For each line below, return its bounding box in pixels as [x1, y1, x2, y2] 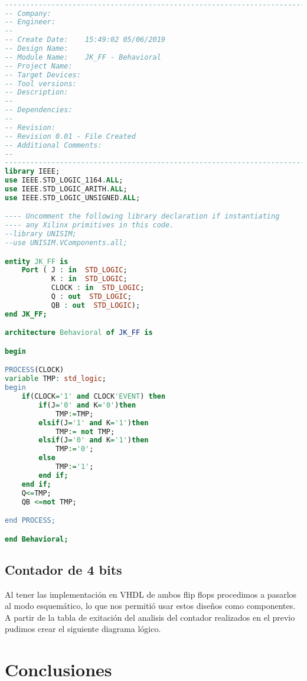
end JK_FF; [5, 309, 47, 318]
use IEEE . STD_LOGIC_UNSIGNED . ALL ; [5, 193, 141, 202]
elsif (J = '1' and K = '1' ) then [38, 418, 149, 427]
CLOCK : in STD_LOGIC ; [51, 284, 145, 292]
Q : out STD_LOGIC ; [51, 292, 132, 301]
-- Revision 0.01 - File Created [5, 132, 136, 141]
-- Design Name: [5, 44, 68, 53]
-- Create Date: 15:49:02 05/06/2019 [5, 35, 166, 44]
